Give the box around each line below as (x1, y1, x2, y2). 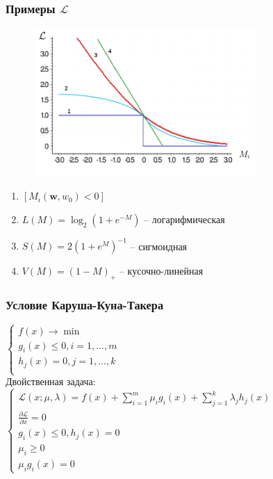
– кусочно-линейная (119, 263, 204, 278)
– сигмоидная (130, 238, 188, 253)
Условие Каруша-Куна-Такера (6, 295, 164, 313)
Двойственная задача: (6, 374, 96, 389)
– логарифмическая (144, 211, 225, 226)
